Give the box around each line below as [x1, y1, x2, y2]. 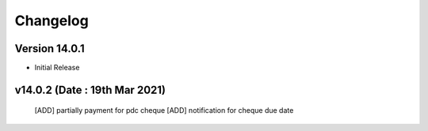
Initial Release [34, 63, 80, 73]
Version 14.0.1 [14, 42, 85, 55]
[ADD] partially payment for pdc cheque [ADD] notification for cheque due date [34, 106, 294, 115]
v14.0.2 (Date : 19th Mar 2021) [14, 83, 166, 96]
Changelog [14, 12, 89, 29]
